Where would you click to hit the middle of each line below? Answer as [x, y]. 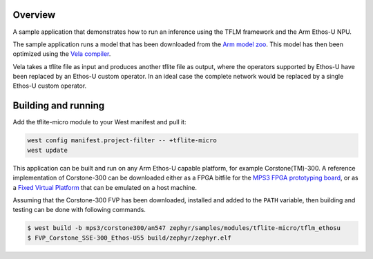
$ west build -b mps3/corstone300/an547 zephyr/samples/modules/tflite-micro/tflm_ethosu [184, 228]
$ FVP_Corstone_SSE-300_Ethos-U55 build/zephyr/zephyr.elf [129, 238]
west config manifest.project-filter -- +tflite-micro [122, 141]
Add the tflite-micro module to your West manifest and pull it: [99, 122]
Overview [34, 15]
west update [48, 150]
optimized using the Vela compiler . [62, 54]
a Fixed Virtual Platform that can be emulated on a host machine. [105, 187]
